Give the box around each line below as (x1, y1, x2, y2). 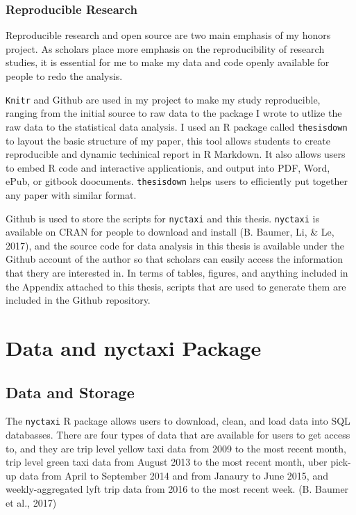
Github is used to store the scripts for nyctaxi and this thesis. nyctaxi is (6, 211, 319, 225)
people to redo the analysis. (6, 69, 123, 83)
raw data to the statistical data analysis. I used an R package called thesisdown (6, 119, 348, 133)
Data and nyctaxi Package (6, 333, 262, 361)
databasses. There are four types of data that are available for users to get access (6, 427, 350, 441)
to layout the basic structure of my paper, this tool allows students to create (6, 133, 331, 147)
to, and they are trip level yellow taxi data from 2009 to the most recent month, (6, 441, 346, 455)
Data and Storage (6, 381, 135, 402)
